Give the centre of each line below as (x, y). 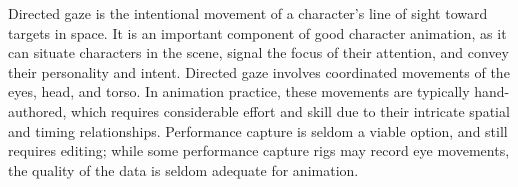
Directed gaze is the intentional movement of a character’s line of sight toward (248, 13)
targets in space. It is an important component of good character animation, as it (257, 32)
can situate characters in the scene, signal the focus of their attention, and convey (258, 52)
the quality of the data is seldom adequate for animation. (183, 169)
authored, (37, 110)
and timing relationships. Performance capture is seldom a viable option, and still (258, 130)
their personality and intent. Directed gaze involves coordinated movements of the (259, 71)
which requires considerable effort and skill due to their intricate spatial (290, 110)
